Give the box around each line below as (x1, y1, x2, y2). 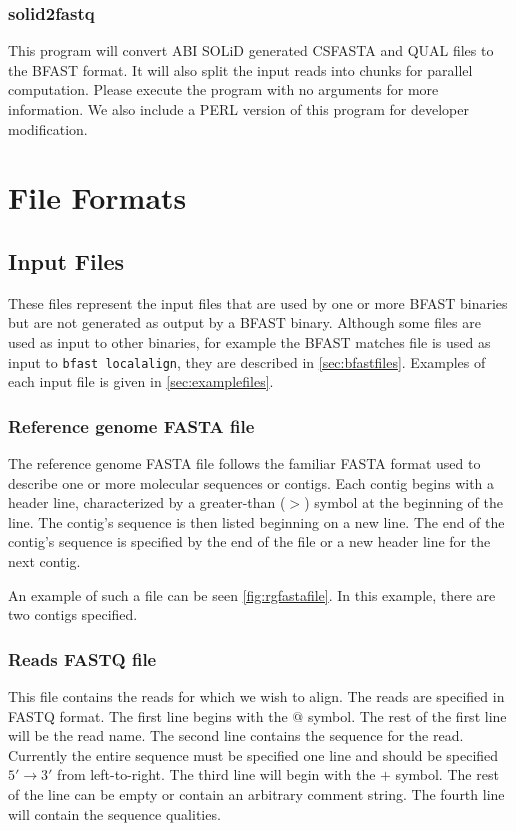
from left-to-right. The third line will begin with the (57, 764, 376, 785)
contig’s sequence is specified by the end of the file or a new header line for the (8, 531, 491, 552)
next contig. (8, 550, 81, 571)
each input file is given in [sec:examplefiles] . (8, 371, 274, 392)
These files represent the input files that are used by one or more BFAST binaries (8, 292, 508, 313)
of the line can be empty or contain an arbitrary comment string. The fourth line (8, 783, 505, 804)
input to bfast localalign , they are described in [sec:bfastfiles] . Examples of (8, 351, 486, 372)
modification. (8, 118, 88, 139)
